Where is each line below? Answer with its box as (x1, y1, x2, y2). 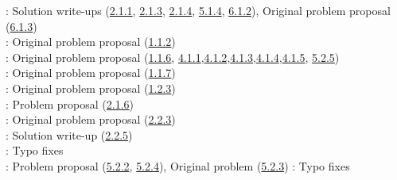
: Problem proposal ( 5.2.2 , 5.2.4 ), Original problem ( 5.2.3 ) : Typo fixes (6, 157, 350, 174)
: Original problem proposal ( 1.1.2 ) (6, 33, 176, 50)
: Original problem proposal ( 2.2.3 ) (6, 111, 176, 128)
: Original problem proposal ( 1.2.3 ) (6, 79, 176, 96)
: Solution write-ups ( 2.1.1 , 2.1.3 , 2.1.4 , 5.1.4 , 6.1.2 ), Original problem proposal (6, 2, 391, 18)
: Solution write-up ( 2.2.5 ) (6, 126, 133, 143)
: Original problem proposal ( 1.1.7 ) (6, 64, 176, 81)
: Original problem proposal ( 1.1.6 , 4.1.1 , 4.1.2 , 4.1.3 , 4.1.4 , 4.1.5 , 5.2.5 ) (6, 48, 340, 65)
